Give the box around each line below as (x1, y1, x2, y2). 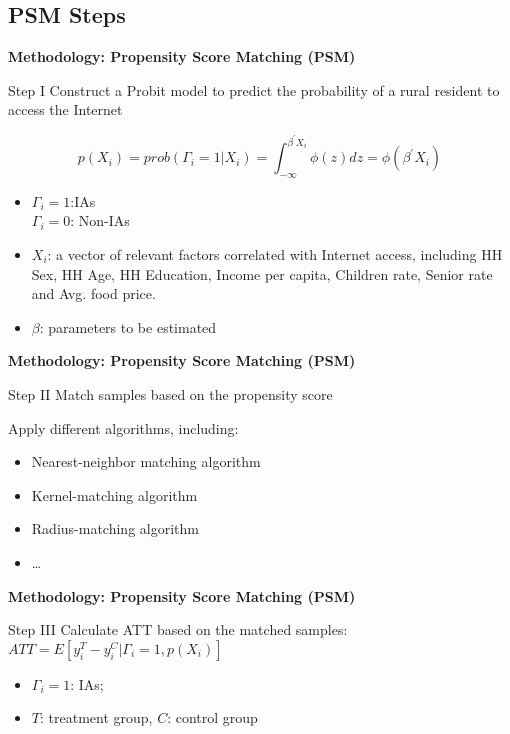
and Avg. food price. (31, 283, 156, 304)
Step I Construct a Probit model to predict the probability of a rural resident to (8, 79, 500, 100)
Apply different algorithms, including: (8, 417, 239, 438)
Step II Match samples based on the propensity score (8, 384, 333, 404)
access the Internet (8, 99, 123, 120)
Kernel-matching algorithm (31, 484, 198, 505)
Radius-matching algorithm (31, 518, 199, 539)
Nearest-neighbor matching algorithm (31, 451, 261, 472)
